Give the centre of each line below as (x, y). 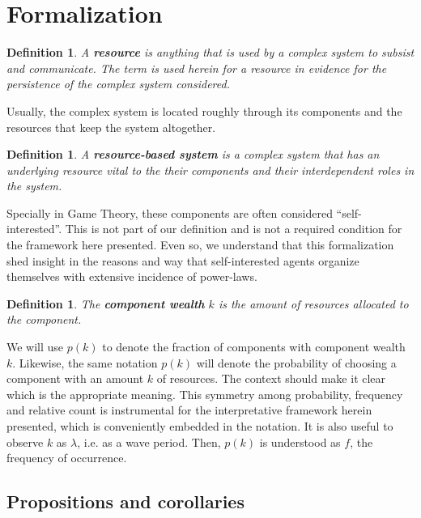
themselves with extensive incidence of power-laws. (132, 276)
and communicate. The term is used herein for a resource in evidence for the (197, 68)
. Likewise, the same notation (85, 362)
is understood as (300, 442)
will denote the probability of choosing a (296, 362)
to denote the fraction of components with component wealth (254, 347)
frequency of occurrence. (67, 458)
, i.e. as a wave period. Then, (149, 442)
